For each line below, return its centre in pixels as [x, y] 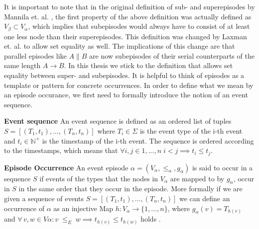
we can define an [205, 198]
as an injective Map [83, 208]
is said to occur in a [222, 167]
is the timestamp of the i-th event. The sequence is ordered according [148, 140]
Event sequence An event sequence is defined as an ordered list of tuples [118, 121]
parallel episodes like [35, 55]
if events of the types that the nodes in [99, 178]
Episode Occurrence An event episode [66, 167]
